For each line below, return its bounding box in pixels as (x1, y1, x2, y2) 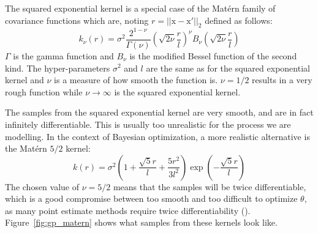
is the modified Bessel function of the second (129, 49, 297, 62)
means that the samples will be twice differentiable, (113, 180, 306, 193)
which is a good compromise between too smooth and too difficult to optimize (5, 192, 298, 205)
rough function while (5, 85, 83, 98)
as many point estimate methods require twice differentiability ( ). (5, 204, 251, 216)
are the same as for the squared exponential (146, 61, 310, 74)
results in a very (252, 73, 312, 86)
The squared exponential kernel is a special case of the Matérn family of (5, 2, 276, 14)
